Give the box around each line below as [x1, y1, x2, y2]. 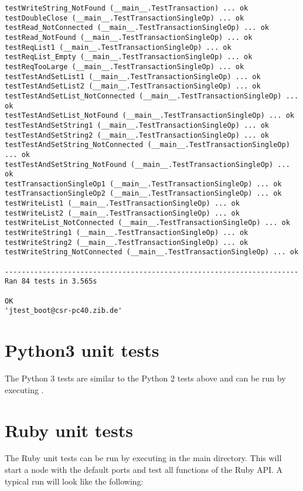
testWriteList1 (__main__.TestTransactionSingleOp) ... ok [5, 199, 240, 208]
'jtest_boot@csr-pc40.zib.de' [5, 306, 122, 315]
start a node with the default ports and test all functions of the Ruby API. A [5, 463, 283, 476]
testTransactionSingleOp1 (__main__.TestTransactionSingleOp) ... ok [5, 179, 282, 188]
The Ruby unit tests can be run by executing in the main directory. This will [5, 452, 282, 464]
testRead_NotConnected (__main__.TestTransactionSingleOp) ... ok [5, 23, 270, 32]
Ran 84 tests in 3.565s [5, 277, 97, 286]
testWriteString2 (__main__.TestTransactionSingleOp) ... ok [5, 238, 248, 247]
